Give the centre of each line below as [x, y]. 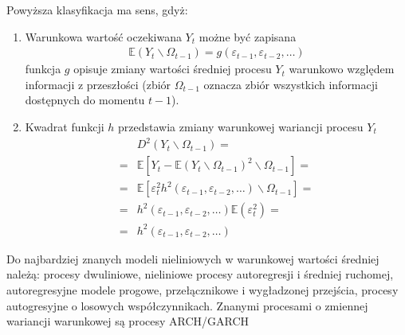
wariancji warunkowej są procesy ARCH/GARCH [128, 321]
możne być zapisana [248, 36]
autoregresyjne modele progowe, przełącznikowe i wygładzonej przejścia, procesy [202, 289]
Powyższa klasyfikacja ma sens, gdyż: [97, 10]
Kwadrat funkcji [65, 127]
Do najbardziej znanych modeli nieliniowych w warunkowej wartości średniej [193, 258]
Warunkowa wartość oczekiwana [103, 36]
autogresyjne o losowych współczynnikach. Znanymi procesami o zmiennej [187, 305]
